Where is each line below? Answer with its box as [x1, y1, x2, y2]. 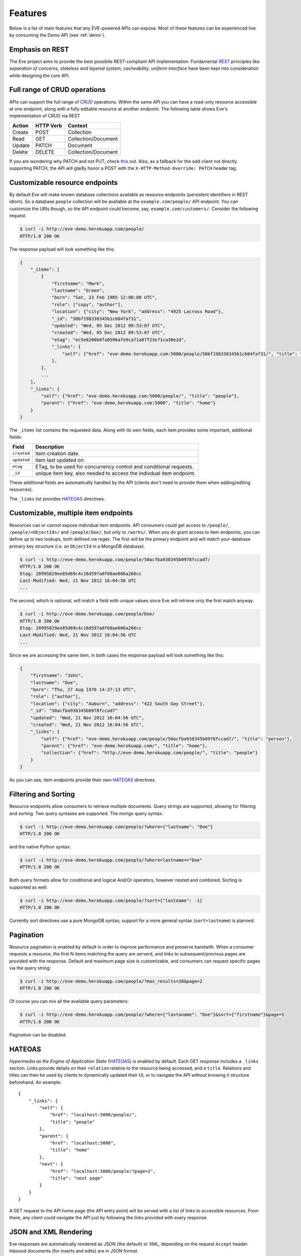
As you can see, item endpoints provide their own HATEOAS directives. [9, 777, 157, 783]
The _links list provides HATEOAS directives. [9, 495, 105, 502]
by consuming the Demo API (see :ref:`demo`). [9, 32, 105, 38]
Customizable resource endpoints [9, 178, 118, 187]
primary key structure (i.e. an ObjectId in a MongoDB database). [9, 543, 145, 549]
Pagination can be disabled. [9, 1031, 67, 1037]
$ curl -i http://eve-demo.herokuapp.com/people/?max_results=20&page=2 [20, 979, 203, 984]
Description [35, 443, 64, 450]
